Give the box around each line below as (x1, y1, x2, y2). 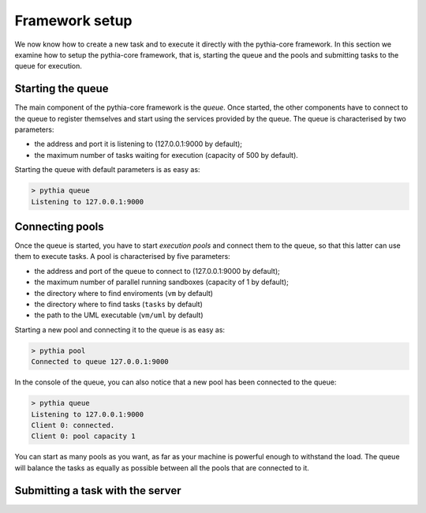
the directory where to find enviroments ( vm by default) (34, 288, 213, 298)
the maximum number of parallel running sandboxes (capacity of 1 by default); (34, 277, 290, 287)
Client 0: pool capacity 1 (31, 432, 136, 441)
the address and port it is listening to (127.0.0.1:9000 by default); (34, 139, 243, 149)
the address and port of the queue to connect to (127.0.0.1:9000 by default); (34, 266, 280, 275)
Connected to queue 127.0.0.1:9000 (31, 358, 169, 366)
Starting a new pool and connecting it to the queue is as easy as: (14, 324, 225, 335)
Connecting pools (14, 219, 104, 233)
